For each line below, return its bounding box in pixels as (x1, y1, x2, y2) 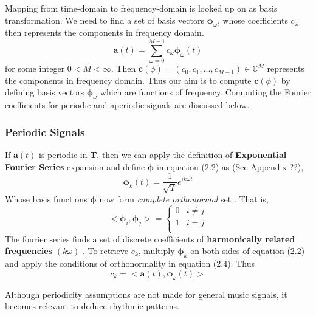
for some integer (5, 62, 65, 75)
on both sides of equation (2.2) (190, 244, 305, 257)
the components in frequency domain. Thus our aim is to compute (5, 74, 252, 86)
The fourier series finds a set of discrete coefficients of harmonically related (5, 232, 295, 245)
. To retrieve (82, 244, 129, 257)
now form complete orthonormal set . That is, (99, 192, 269, 205)
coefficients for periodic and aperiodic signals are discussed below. (5, 98, 250, 111)
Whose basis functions (5, 192, 88, 205)
